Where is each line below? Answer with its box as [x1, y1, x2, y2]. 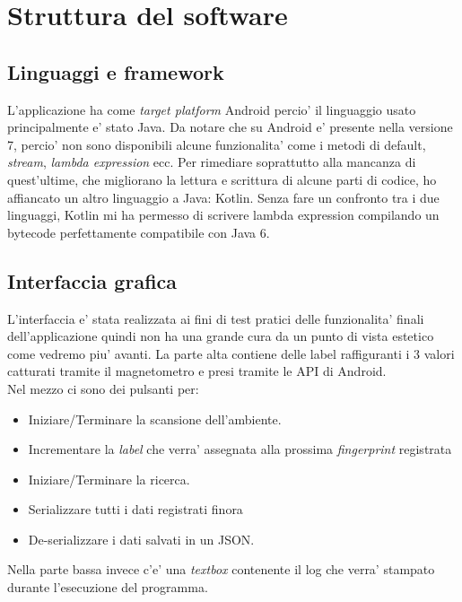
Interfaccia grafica [7, 266, 178, 294]
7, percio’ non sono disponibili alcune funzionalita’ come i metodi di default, [7, 135, 426, 153]
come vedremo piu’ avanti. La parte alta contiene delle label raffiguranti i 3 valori [7, 344, 455, 362]
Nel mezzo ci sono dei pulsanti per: [7, 379, 199, 397]
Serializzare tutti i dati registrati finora [28, 500, 243, 519]
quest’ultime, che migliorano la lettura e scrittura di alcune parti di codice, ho [7, 170, 437, 188]
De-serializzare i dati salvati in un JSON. [28, 529, 255, 548]
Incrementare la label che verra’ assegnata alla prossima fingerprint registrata [28, 440, 452, 458]
